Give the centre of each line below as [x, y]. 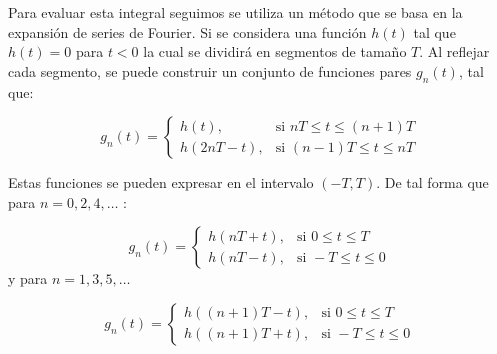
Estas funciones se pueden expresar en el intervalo [161, 182]
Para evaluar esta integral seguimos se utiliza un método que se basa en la [235, 12]
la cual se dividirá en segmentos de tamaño [275, 51]
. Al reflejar [454, 51]
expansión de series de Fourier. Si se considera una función [187, 31]
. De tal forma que [432, 182]
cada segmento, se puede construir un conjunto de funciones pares [210, 70]
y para [28, 278]
